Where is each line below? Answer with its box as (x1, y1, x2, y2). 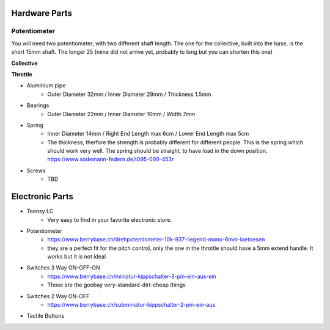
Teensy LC (26, 208, 54, 215)
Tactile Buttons (26, 312, 64, 320)
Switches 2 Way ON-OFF (26, 292, 90, 299)
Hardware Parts (11, 8, 73, 18)
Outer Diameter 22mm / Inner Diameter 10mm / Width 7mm (47, 110, 196, 117)
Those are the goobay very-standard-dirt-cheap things (47, 281, 186, 288)
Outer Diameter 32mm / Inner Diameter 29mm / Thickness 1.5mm (47, 90, 211, 98)
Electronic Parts (11, 191, 73, 202)
